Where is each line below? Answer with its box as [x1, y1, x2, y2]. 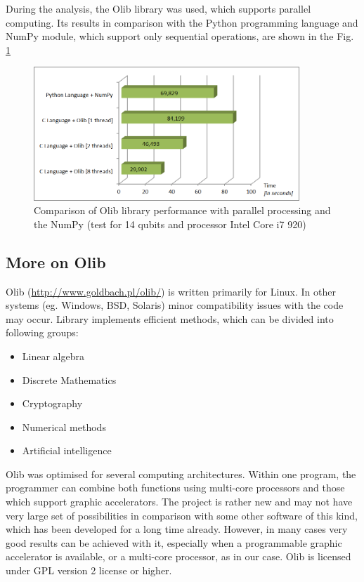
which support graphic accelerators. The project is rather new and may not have [6, 494, 353, 509]
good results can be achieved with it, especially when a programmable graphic [6, 535, 342, 550]
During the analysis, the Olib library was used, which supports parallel [6, 1, 311, 15]
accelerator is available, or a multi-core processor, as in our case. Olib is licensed [6, 549, 351, 564]
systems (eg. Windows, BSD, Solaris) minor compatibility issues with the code [6, 298, 344, 312]
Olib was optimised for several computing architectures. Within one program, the [6, 466, 356, 481]
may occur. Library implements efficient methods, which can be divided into [6, 311, 334, 326]
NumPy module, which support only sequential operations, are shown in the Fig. [6, 29, 354, 44]
